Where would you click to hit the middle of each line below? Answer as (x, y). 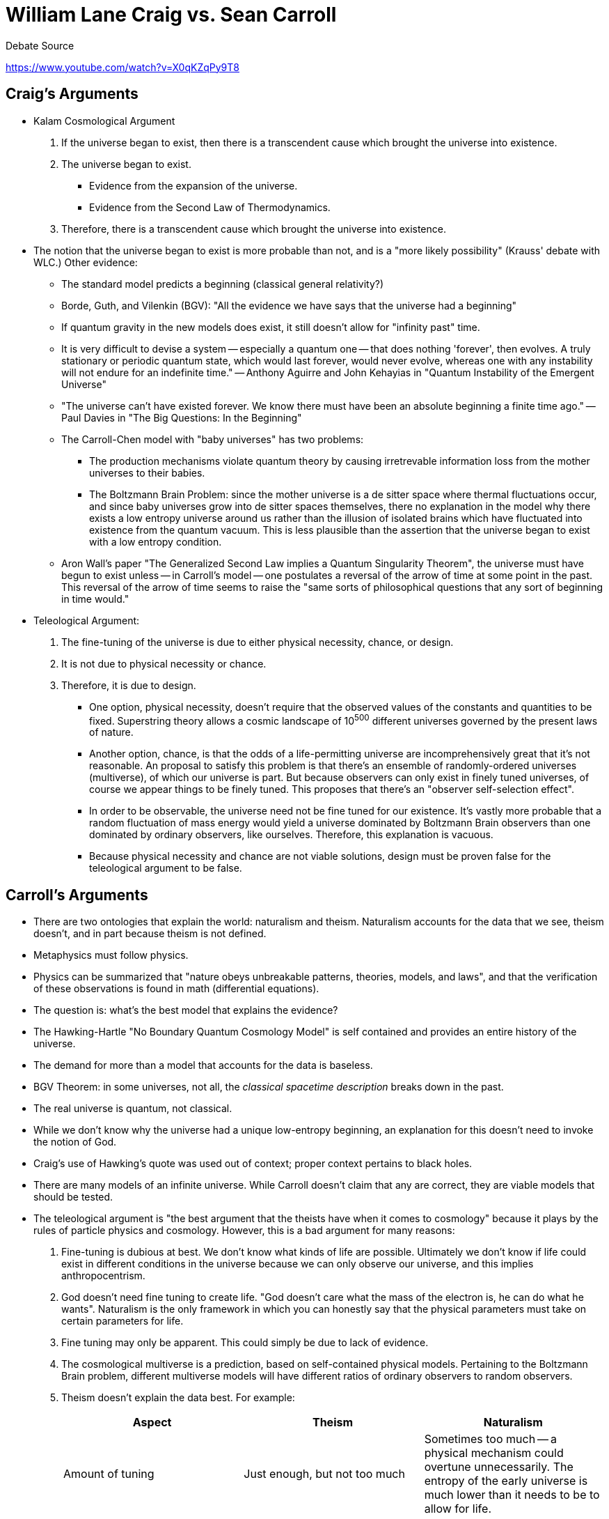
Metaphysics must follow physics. (111, 955)
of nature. (111, 732)
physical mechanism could (494, 1453)
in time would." (95, 599)
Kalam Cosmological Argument (104, 121)
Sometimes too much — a (490, 1439)
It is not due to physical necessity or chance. (164, 663)
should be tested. (73, 1197)
